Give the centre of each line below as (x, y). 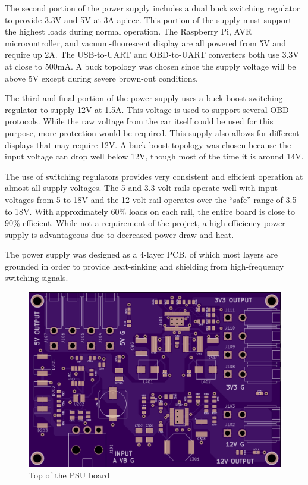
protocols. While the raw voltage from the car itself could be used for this (139, 121)
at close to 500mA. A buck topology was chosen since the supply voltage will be (150, 66)
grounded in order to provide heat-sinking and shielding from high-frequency (144, 266)
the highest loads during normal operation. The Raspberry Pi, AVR (128, 31)
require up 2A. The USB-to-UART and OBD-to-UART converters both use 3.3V (152, 54)
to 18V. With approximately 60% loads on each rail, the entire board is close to (150, 211)
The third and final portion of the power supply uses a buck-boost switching (144, 98)
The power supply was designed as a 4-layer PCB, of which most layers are (142, 254)
